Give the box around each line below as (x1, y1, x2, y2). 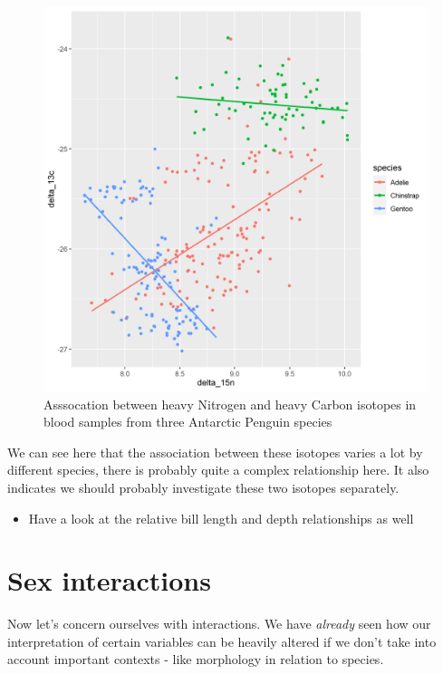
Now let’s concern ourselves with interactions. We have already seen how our (7, 614, 431, 633)
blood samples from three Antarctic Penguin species (43, 412, 332, 431)
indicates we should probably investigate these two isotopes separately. (7, 477, 400, 496)
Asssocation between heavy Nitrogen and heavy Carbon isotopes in (43, 394, 417, 413)
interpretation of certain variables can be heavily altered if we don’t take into (7, 631, 437, 650)
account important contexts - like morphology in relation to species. (7, 650, 384, 669)
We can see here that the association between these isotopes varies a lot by (7, 442, 423, 461)
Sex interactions (7, 562, 211, 599)
